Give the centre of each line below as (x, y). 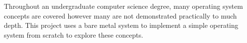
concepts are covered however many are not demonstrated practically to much (121, 15)
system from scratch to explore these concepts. (74, 34)
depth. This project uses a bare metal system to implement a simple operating (121, 25)
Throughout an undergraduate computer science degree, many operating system (123, 6)
